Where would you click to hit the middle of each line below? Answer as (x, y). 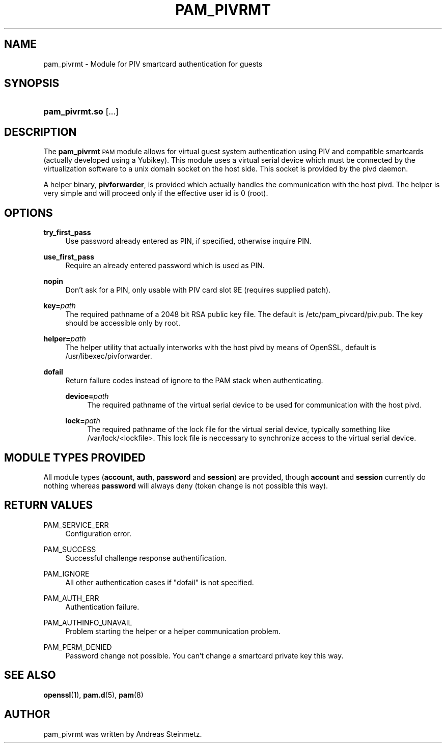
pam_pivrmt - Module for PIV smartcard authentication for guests (153, 64)
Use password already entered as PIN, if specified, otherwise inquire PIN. (188, 241)
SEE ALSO (30, 675)
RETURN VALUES (49, 505)
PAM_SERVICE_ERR (76, 525)
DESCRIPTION (40, 132)
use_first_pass (69, 257)
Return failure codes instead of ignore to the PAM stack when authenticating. (194, 381)
